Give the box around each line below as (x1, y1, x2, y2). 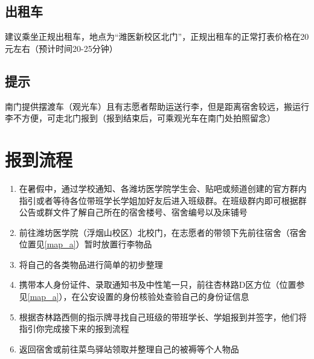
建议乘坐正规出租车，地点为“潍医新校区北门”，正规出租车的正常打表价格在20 (5, 30, 309, 43)
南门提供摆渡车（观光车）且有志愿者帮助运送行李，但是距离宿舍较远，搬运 (5, 100, 301, 112)
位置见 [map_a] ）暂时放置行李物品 (19, 238, 152, 250)
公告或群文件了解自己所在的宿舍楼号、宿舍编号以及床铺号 (19, 206, 248, 218)
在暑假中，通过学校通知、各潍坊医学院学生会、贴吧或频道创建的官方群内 (19, 182, 307, 194)
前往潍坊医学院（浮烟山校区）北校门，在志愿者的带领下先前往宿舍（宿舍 (19, 226, 307, 238)
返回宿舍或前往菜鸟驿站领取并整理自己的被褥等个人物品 (19, 342, 239, 355)
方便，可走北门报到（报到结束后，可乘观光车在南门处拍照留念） (21, 112, 275, 124)
